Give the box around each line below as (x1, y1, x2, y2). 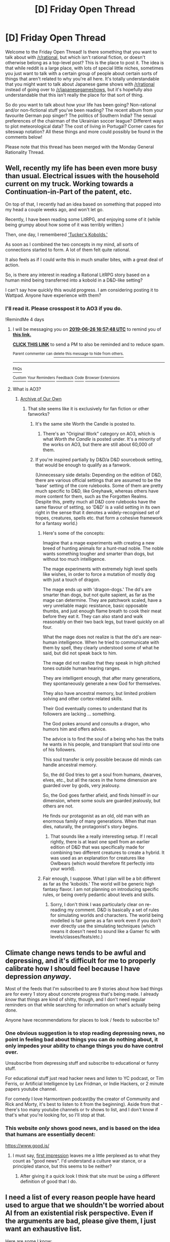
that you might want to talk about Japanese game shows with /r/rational (5, 81, 155, 87)
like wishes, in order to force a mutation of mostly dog (42, 571, 155, 577)
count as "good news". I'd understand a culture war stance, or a (12, 1157, 146, 1163)
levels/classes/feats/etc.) (50, 934, 103, 940)
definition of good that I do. (20, 1178, 77, 1184)
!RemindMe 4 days (5, 317, 45, 323)
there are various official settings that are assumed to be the (35, 477, 161, 483)
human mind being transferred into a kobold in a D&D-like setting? (5, 277, 143, 283)
